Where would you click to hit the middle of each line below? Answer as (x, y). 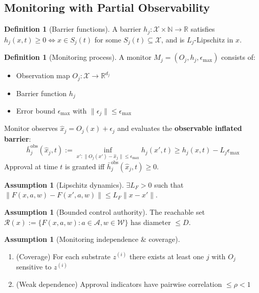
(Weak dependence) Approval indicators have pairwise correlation (119, 284)
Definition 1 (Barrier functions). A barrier (73, 29)
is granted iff (85, 166)
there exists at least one (167, 256)
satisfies (203, 29)
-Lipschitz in (214, 39)
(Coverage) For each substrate (63, 256)
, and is (173, 39)
